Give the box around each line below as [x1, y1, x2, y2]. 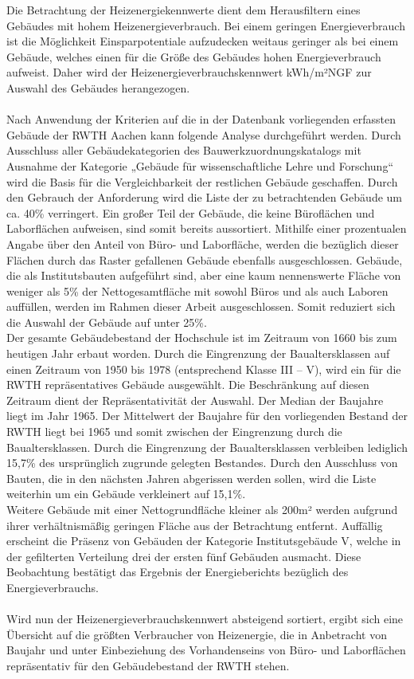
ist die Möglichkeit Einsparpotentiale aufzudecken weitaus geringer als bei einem [6, 33, 399, 49]
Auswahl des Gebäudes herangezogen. [6, 79, 190, 96]
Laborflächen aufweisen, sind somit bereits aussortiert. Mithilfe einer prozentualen [6, 220, 407, 237]
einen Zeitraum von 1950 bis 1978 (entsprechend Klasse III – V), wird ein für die [6, 360, 401, 377]
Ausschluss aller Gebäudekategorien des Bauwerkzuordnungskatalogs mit [6, 142, 361, 159]
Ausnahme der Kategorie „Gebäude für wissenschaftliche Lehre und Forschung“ [6, 157, 394, 174]
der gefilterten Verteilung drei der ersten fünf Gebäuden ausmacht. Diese [6, 548, 361, 564]
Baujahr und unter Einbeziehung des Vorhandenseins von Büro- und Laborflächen [6, 642, 406, 658]
